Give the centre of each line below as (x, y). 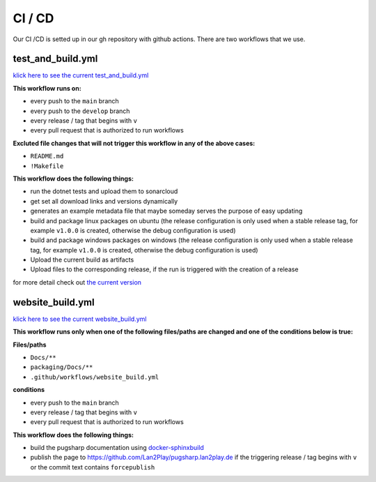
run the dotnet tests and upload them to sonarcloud (104, 191)
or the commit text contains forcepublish (93, 467)
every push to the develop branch (80, 111)
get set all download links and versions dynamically (104, 201)
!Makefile (47, 166)
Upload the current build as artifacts (82, 260)
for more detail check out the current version (77, 282)
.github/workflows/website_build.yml (95, 377)
